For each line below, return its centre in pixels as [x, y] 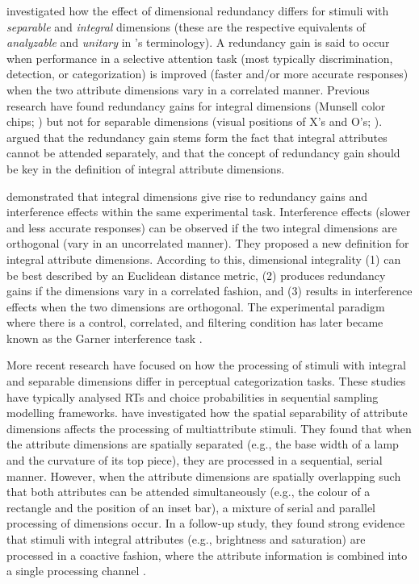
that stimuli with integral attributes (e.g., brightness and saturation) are [186, 539]
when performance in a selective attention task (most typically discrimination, [200, 58]
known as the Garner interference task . [105, 338]
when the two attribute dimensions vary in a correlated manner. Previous [188, 89]
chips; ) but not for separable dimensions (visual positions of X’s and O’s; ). [195, 121]
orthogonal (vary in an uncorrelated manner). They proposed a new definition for [208, 243]
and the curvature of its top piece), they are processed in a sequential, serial [195, 460]
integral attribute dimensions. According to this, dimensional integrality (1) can [204, 259]
